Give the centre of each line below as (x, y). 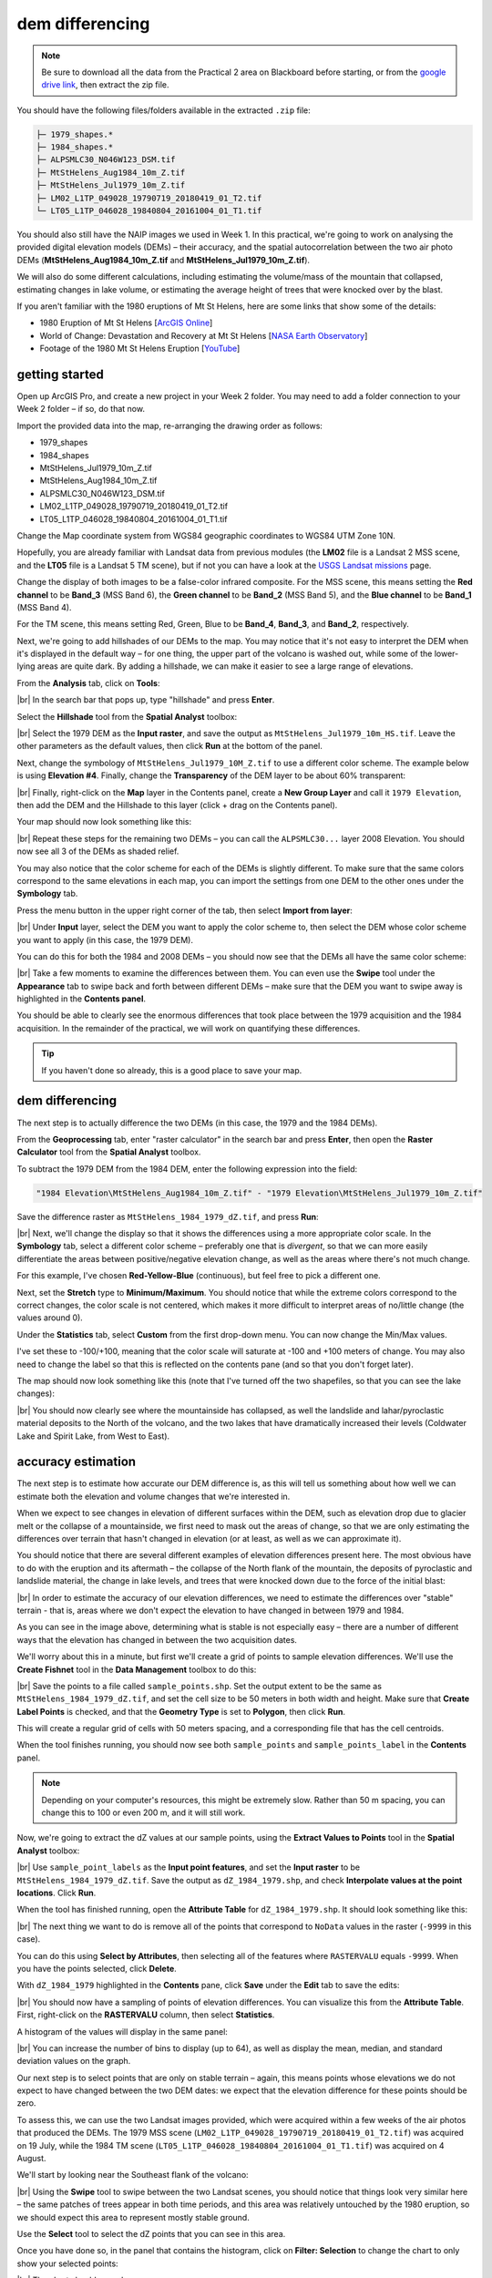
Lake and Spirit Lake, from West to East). (93, 1436)
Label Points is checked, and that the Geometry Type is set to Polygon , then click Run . (181, 1711)
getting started (60, 374)
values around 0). (50, 1318)
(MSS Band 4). (44, 607)
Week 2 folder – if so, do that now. (81, 409)
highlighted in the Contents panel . (81, 999)
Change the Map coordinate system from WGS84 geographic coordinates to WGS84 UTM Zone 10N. (206, 535)
